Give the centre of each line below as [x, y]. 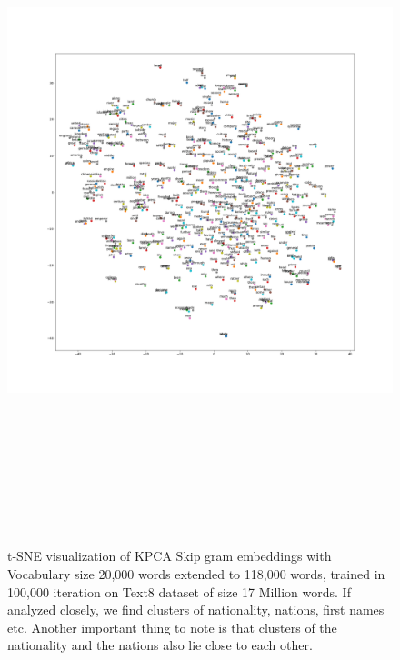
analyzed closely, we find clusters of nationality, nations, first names [196, 610]
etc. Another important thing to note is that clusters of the [172, 627]
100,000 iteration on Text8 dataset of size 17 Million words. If [179, 591]
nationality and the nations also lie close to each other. [160, 645]
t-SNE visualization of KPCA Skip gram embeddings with [170, 556]
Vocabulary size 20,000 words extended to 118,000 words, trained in [196, 574]
